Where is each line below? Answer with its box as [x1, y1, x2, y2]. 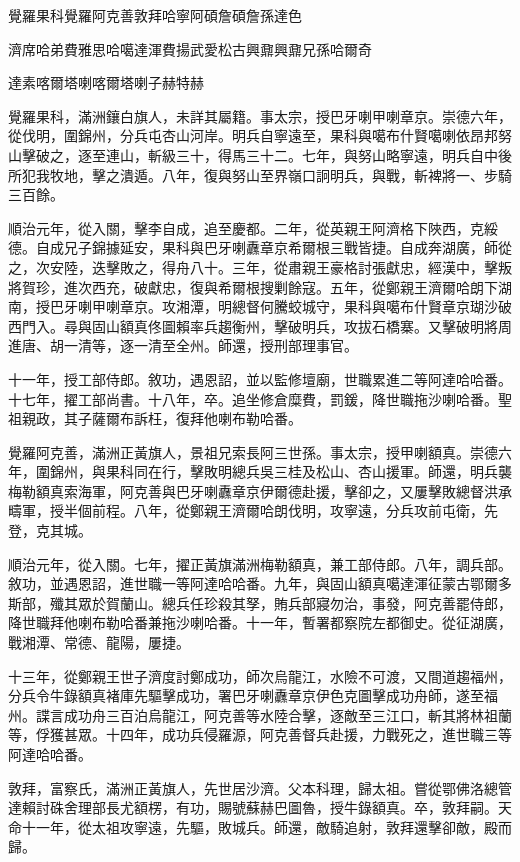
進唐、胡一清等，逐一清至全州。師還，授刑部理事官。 [8, 335, 358, 356]
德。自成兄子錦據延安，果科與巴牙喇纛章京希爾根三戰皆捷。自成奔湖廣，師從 [8, 237, 512, 258]
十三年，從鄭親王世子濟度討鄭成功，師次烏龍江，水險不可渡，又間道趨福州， [8, 665, 512, 686]
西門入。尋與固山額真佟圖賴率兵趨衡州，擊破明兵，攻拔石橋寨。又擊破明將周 [8, 315, 512, 336]
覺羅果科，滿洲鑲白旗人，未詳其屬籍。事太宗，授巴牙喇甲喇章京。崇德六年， [8, 105, 512, 126]
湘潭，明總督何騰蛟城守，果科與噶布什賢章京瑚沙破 [175, 296, 512, 317]
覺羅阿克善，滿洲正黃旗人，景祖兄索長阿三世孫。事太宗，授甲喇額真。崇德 [8, 441, 498, 462]
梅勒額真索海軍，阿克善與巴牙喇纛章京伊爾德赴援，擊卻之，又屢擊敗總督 [8, 480, 484, 501]
